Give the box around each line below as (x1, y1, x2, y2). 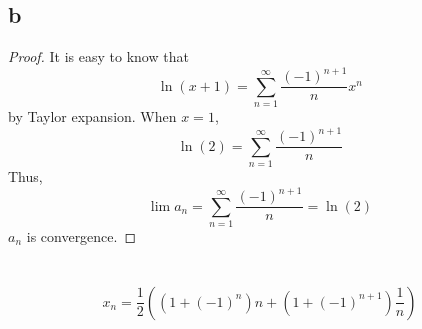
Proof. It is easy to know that (8, 46, 189, 67)
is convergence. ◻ (26, 225, 137, 246)
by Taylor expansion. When (8, 106, 177, 127)
